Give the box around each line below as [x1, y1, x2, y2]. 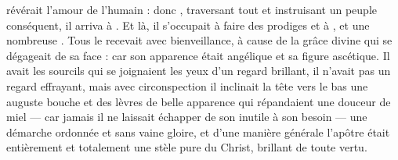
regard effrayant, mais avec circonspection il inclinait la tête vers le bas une [6, 77, 368, 94]
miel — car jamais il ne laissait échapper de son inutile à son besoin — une [6, 108, 367, 125]
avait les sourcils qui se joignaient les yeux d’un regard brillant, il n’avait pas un [6, 62, 391, 79]
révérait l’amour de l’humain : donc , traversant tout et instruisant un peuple [6, 2, 378, 17]
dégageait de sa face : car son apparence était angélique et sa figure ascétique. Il [6, 47, 390, 63]
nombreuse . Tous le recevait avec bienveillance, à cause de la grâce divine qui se [6, 32, 393, 48]
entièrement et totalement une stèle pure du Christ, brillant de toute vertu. [6, 139, 367, 155]
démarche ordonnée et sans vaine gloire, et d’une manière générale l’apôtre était [6, 123, 390, 140]
